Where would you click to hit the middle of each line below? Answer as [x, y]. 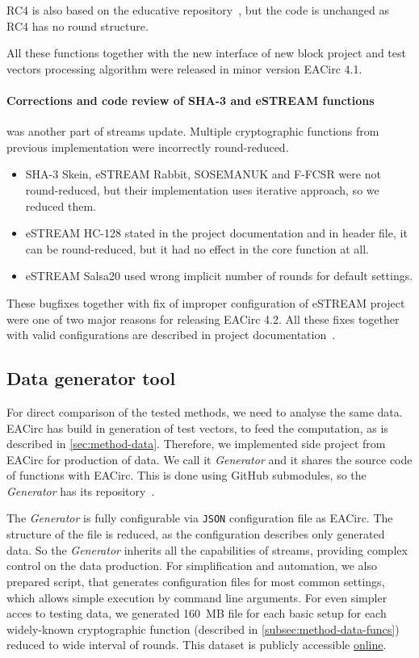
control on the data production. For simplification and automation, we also [192, 566]
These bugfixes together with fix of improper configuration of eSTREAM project [206, 302]
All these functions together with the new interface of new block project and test [206, 53]
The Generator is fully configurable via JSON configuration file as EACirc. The [200, 518]
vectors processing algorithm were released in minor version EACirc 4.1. [184, 68]
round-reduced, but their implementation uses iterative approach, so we [202, 189]
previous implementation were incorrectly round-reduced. [148, 147]
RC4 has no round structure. [78, 25]
